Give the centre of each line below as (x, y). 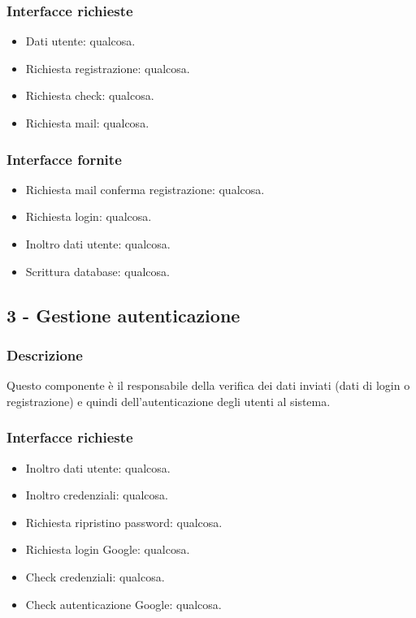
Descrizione (45, 354)
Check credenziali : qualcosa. (95, 576)
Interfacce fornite (64, 159)
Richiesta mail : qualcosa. (87, 123)
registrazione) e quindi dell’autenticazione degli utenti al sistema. (169, 401)
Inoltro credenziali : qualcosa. (97, 495)
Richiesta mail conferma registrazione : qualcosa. (145, 189)
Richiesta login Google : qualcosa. (108, 549)
